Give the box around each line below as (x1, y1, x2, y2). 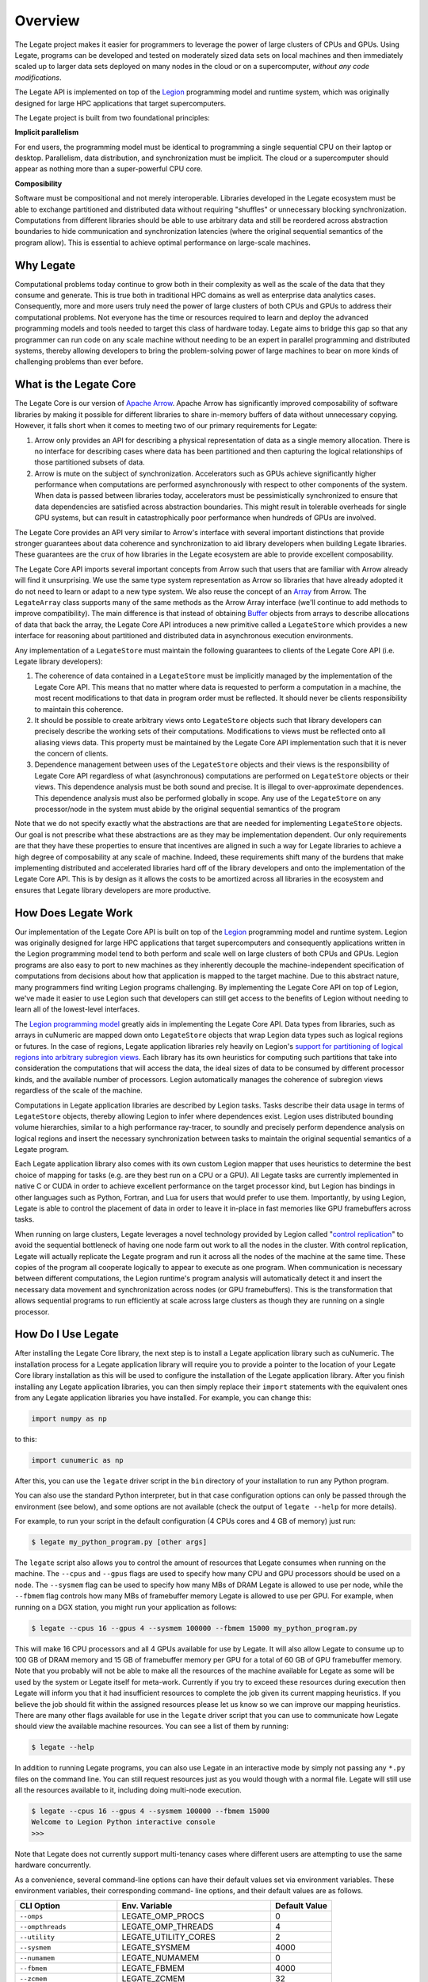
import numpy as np (31, 1414, 107, 1423)
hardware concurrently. (14, 1860, 91, 1870)
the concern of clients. (34, 749, 109, 759)
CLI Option (19, 1900, 61, 1911)
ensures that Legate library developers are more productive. (14, 885, 212, 895)
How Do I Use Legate (14, 1328, 119, 1341)
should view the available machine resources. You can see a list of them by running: (14, 1721, 289, 1731)
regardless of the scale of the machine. (14, 1086, 143, 1096)
